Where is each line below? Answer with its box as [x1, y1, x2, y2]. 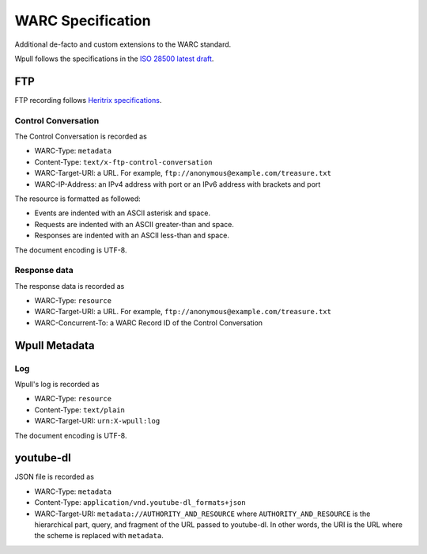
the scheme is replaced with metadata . [34, 531, 164, 541]
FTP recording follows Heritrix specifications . [14, 95, 162, 104]
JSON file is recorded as [14, 472, 95, 482]
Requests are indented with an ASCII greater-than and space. [34, 219, 235, 229]
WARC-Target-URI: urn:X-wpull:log [34, 416, 161, 426]
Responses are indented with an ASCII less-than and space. [34, 230, 229, 241]
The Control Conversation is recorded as [14, 131, 148, 141]
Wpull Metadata [14, 339, 95, 352]
